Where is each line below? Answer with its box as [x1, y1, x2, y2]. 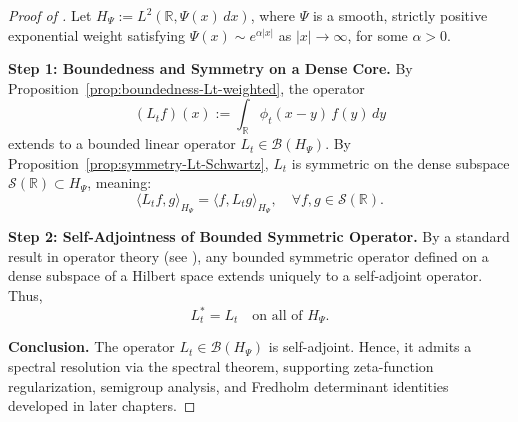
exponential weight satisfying [8, 24, 186, 45]
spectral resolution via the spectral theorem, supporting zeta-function [8, 356, 434, 377]
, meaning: [87, 172, 152, 193]
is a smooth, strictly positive [312, 5, 488, 25]
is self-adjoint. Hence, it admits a [268, 336, 472, 357]
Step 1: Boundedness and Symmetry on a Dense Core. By [8, 58, 413, 79]
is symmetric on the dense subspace [291, 152, 510, 173]
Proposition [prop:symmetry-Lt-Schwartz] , [8, 152, 269, 173]
